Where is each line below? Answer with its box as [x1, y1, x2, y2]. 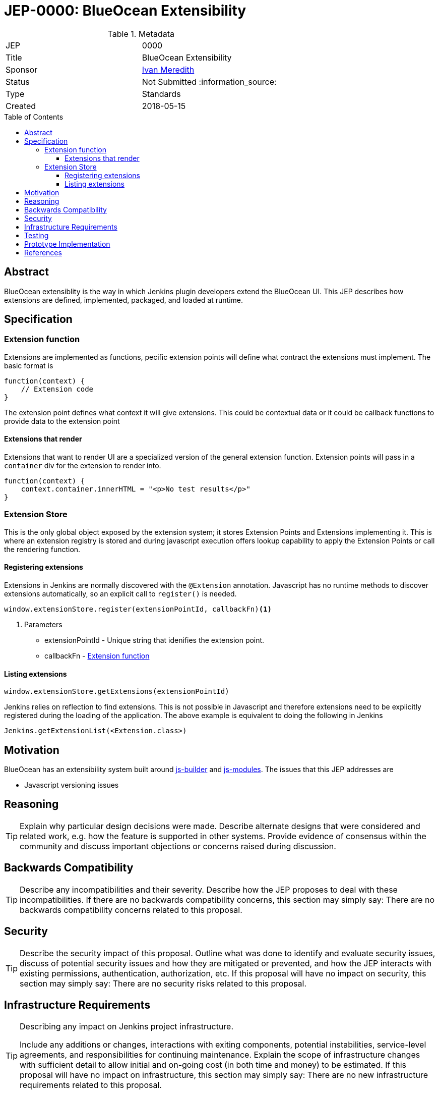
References [24, 248, 62, 257]
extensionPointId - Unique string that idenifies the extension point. [44, 636, 265, 644]
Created [6, 100, 36, 111]
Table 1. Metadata [107, 28, 174, 39]
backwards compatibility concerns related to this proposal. [20, 904, 242, 915]
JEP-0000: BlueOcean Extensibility [4, 2, 246, 19]
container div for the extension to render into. [4, 461, 161, 470]
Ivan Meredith [142, 64, 195, 75]
